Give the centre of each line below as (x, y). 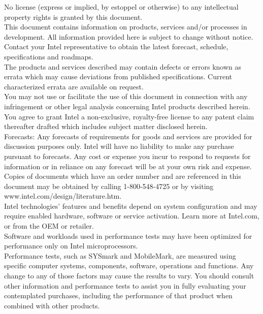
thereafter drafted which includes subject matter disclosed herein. (106, 126)
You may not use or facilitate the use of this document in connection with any (126, 96)
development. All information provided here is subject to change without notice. (129, 36)
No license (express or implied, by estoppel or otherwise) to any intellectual (121, 7)
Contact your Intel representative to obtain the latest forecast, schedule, (116, 46)
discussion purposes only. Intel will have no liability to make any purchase (119, 146)
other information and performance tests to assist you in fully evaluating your (125, 285)
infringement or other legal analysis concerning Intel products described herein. (127, 106)
